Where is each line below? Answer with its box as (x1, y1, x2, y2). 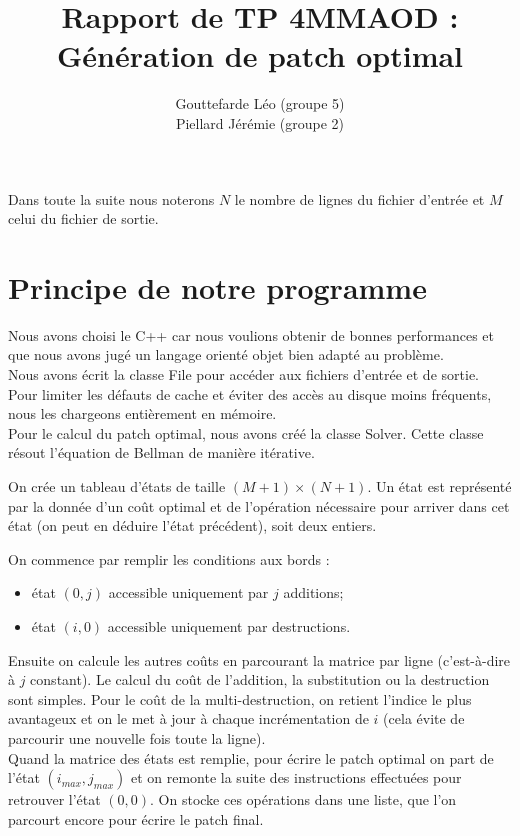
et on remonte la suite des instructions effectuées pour (130, 767, 462, 788)
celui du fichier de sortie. (8, 208, 159, 229)
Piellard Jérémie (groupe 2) (175, 112, 345, 133)
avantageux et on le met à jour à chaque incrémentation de (8, 708, 369, 729)
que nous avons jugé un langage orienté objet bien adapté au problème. (8, 344, 444, 365)
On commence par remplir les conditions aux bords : (8, 548, 330, 569)
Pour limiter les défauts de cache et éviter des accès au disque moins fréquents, (8, 383, 492, 404)
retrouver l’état (8, 789, 101, 810)
